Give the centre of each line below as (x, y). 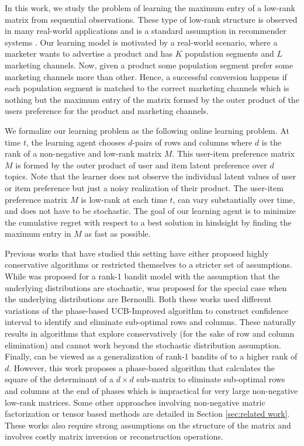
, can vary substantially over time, (234, 199)
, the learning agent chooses (76, 142)
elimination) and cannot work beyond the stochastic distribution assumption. (143, 345)
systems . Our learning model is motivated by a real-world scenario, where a (141, 42)
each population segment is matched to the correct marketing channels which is (147, 88)
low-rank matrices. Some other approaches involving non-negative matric (135, 402)
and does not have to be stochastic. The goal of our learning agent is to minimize (150, 211)
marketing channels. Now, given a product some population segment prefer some (149, 65)
